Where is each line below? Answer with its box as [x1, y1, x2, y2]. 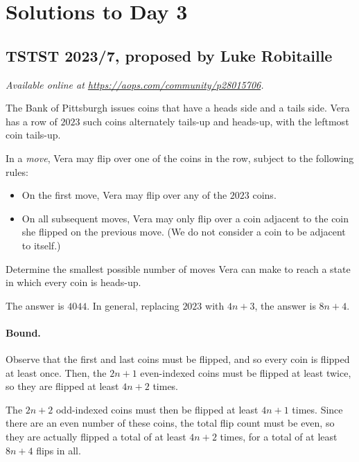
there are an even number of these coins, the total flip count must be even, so [6, 416, 335, 430]
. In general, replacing [87, 298, 179, 312]
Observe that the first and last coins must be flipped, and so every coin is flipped [6, 352, 350, 366]
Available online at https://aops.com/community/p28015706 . [6, 77, 264, 91]
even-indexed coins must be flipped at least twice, [140, 365, 351, 380]
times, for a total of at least [220, 429, 338, 444]
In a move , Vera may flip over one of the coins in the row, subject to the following [6, 150, 354, 165]
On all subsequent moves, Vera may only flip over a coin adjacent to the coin [21, 211, 349, 225]
